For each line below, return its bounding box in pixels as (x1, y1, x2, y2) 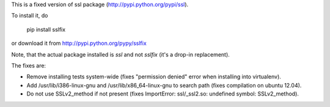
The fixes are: (11, 61, 46, 69)
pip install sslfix (26, 26, 66, 33)
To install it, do (11, 12, 48, 19)
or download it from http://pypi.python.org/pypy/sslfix (11, 40, 147, 47)
